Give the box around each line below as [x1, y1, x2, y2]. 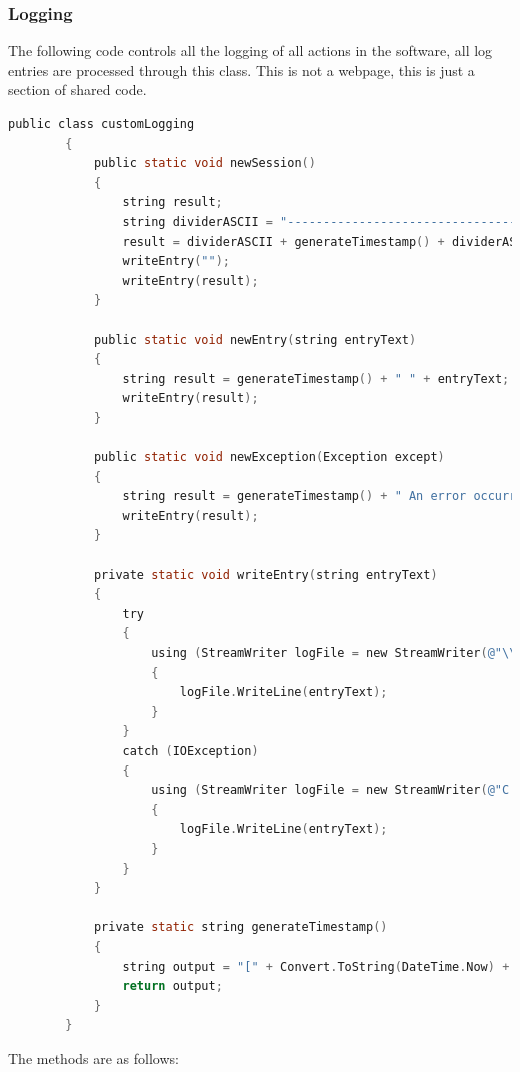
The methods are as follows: [8, 1047, 179, 1068]
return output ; [122, 979, 223, 994]
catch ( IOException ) [122, 744, 259, 758]
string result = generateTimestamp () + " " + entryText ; [122, 371, 510, 386]
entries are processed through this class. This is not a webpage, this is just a [8, 59, 475, 80]
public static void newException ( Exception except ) [93, 450, 445, 465]
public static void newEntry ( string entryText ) [93, 332, 417, 347]
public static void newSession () [93, 156, 316, 171]
